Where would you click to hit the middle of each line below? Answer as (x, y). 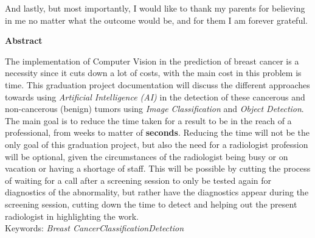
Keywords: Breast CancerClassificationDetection (95, 228)
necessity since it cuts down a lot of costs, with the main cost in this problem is (153, 73)
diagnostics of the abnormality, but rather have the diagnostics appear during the (157, 192)
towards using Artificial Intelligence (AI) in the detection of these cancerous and (155, 96)
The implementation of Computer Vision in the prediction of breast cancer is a (152, 61)
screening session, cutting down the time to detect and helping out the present (151, 204)
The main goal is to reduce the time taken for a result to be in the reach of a (148, 120)
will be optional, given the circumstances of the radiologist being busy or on (147, 156)
